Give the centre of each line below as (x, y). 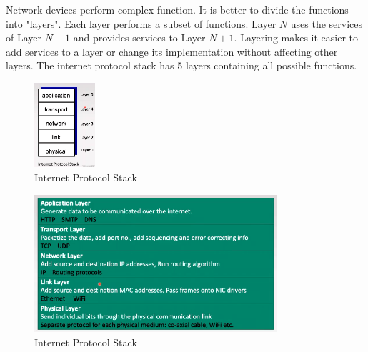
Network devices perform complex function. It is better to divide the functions (177, 9)
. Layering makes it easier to (296, 37)
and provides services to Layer (139, 37)
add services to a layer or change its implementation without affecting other (172, 51)
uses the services (326, 23)
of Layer (24, 37)
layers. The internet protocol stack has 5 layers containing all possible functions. (181, 65)
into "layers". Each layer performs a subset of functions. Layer (141, 23)
